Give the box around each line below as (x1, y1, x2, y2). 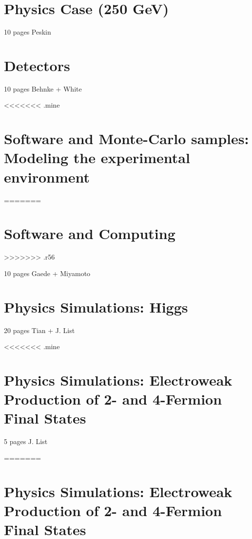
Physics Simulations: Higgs (4, 297, 188, 316)
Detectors (4, 55, 70, 75)
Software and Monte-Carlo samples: (4, 129, 249, 149)
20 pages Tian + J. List (4, 325, 75, 335)
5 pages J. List (4, 436, 48, 446)
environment (4, 167, 90, 186)
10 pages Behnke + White (4, 83, 82, 93)
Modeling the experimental (4, 148, 190, 167)
